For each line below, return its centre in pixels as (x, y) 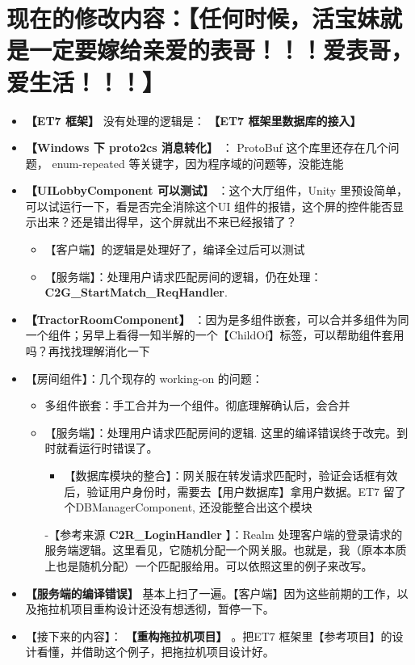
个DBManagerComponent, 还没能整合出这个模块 (188, 507)
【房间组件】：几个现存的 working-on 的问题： (144, 378)
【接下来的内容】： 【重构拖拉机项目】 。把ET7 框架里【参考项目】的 (209, 636)
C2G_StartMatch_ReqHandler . (136, 292)
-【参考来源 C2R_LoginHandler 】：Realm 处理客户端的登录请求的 (224, 534)
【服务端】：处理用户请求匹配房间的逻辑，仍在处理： (183, 276)
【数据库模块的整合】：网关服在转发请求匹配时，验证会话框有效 (231, 475)
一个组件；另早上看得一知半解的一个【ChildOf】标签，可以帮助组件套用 (215, 335)
